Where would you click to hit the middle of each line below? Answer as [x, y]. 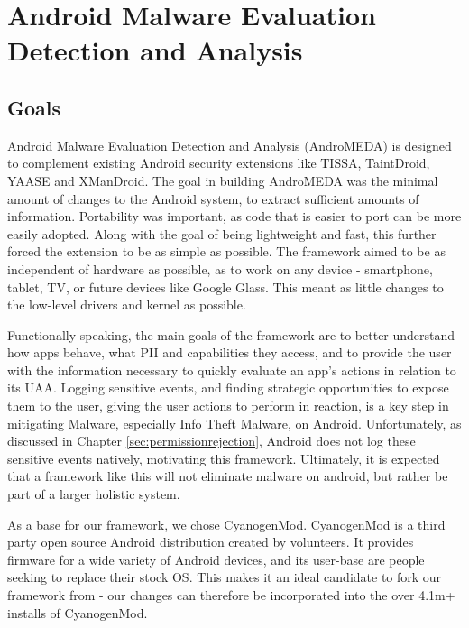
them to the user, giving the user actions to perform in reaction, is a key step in [228, 406]
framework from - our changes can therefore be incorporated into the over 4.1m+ [231, 595]
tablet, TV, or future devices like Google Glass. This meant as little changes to [225, 286]
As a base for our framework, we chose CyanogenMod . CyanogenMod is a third [226, 524]
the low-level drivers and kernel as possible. [127, 305]
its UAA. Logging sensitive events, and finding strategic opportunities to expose [228, 388]
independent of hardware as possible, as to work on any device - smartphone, [220, 268]
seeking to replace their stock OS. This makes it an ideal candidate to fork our [225, 577]
